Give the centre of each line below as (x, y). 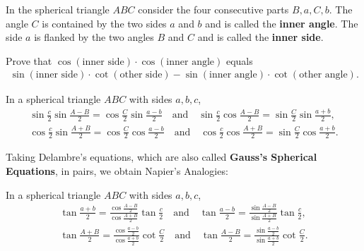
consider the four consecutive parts (213, 9)
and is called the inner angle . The (282, 23)
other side (141, 75)
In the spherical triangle (58, 9)
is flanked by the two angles (94, 37)
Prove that (29, 60)
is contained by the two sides (104, 23)
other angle (323, 75)
